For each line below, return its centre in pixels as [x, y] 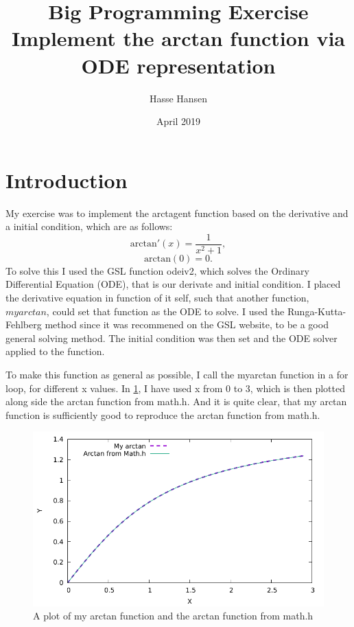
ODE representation [178, 65]
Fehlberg [24, 324]
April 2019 [178, 121]
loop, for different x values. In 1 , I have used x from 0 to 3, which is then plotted [175, 388]
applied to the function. [55, 351]
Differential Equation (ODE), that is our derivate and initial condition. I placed [173, 284]
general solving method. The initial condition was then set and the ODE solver [172, 338]
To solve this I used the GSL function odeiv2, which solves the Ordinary [157, 270]
